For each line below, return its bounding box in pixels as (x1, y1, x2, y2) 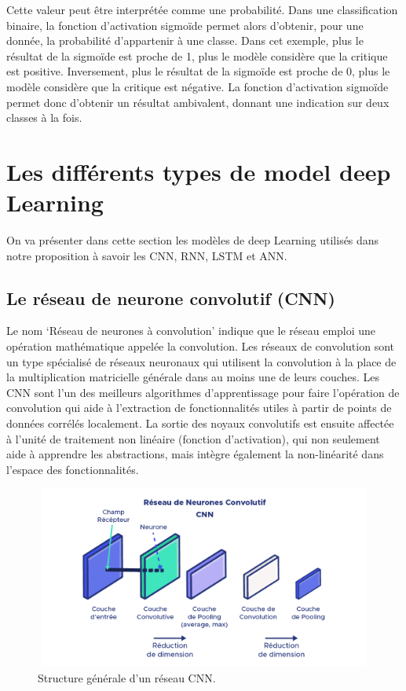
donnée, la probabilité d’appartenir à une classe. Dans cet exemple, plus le (6, 32, 364, 49)
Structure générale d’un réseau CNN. (38, 669, 216, 685)
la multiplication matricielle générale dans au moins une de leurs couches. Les (6, 369, 380, 385)
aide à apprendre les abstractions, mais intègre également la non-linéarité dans (6, 446, 384, 462)
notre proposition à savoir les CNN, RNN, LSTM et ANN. (6, 247, 287, 263)
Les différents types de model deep (6, 155, 391, 187)
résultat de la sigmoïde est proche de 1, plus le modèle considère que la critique (6, 47, 388, 64)
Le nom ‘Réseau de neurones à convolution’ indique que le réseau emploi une (6, 322, 376, 339)
